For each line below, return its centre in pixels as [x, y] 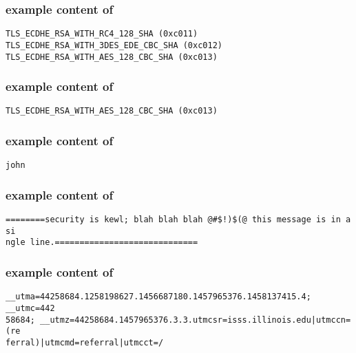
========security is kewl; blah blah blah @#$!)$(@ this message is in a [178, 220]
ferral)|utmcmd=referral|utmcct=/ [85, 342]
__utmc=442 [30, 308]
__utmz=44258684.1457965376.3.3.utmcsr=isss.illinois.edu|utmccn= [196, 320]
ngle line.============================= [102, 243]
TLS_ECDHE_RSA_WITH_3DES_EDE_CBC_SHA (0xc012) [114, 45]
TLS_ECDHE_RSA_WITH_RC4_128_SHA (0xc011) [102, 34]
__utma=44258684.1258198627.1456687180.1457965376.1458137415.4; [158, 297]
